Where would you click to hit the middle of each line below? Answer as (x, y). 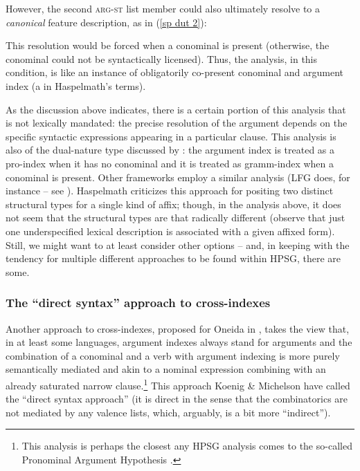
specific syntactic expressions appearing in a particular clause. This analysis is (171, 136)
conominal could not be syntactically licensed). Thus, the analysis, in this (162, 58)
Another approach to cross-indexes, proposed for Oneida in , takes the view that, (178, 328)
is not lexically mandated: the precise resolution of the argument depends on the (177, 123)
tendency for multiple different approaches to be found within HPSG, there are (173, 258)
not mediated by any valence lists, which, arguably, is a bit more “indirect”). (168, 412)
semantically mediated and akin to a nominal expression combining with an (166, 369)
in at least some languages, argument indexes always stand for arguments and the (179, 342)
